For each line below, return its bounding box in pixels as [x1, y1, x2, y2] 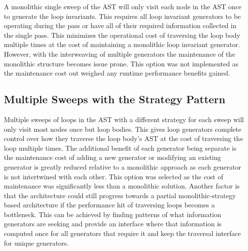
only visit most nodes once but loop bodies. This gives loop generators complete [4, 124, 242, 134]
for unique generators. [4, 237, 69, 248]
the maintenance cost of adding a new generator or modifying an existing [4, 152, 221, 162]
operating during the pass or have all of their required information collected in [4, 20, 236, 31]
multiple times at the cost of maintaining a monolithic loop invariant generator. [4, 39, 240, 49]
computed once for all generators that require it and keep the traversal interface [4, 228, 241, 238]
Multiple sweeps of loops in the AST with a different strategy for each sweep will [4, 114, 244, 124]
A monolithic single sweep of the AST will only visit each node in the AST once [4, 1, 242, 11]
